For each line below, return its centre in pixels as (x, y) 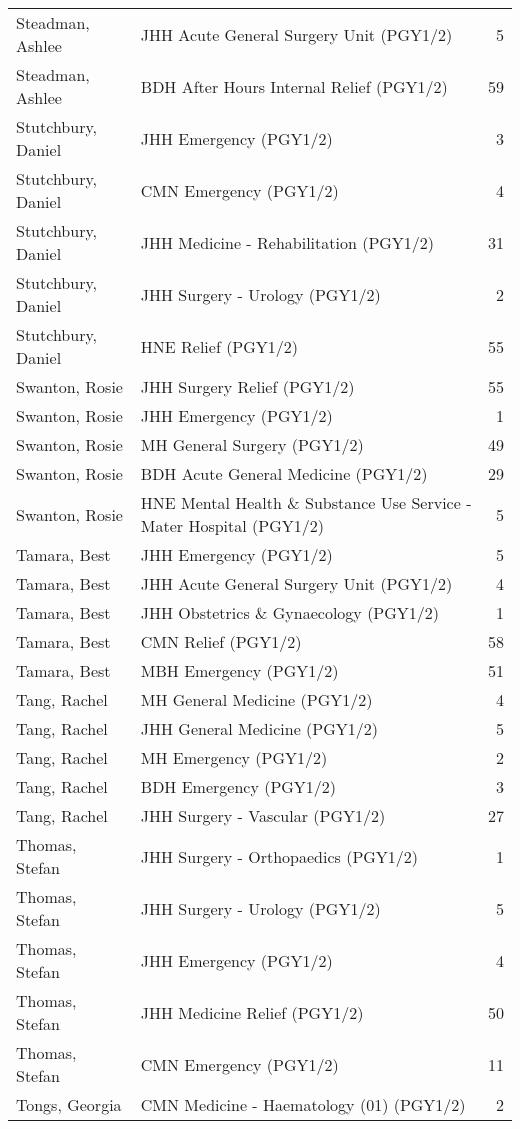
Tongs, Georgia (69, 1104)
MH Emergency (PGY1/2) (234, 757)
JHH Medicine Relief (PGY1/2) (252, 1012)
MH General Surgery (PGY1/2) (252, 444)
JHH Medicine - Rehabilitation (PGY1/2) (287, 242)
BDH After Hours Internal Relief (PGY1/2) (294, 86)
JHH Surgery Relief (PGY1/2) (247, 386)
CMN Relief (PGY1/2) (221, 641)
